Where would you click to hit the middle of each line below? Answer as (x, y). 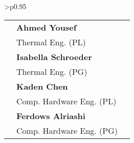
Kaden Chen (42, 86)
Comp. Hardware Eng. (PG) (67, 130)
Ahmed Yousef (47, 27)
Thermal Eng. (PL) (51, 42)
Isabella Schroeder (54, 56)
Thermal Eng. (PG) (52, 71)
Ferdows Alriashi (51, 116)
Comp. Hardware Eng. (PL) (66, 101)
